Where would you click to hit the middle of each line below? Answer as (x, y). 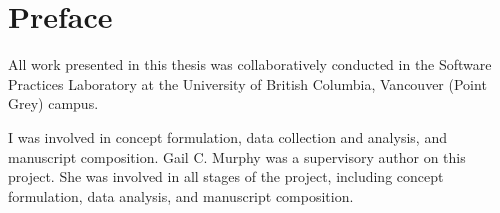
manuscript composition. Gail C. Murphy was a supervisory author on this (237, 156)
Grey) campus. (53, 103)
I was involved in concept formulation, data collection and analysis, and (227, 136)
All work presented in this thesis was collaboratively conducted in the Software (250, 64)
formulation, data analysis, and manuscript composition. (181, 195)
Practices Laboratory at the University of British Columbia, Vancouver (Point (247, 83)
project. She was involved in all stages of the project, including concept (226, 176)
